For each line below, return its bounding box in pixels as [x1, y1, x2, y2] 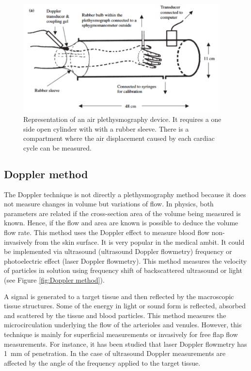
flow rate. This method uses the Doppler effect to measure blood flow [4, 227, 210, 237]
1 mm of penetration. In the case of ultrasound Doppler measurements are [4, 348, 226, 358]
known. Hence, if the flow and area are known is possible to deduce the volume [4, 218, 238, 228]
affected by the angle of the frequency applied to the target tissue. [4, 357, 201, 368]
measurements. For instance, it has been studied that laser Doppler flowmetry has [4, 338, 247, 349]
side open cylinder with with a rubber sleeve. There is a [23, 123, 189, 134]
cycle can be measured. [23, 142, 92, 152]
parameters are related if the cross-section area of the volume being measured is [4, 208, 241, 218]
